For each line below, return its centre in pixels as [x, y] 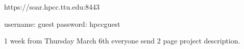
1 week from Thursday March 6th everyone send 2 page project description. [122, 41]
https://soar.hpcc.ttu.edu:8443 [52, 7]
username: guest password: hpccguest [62, 23]
